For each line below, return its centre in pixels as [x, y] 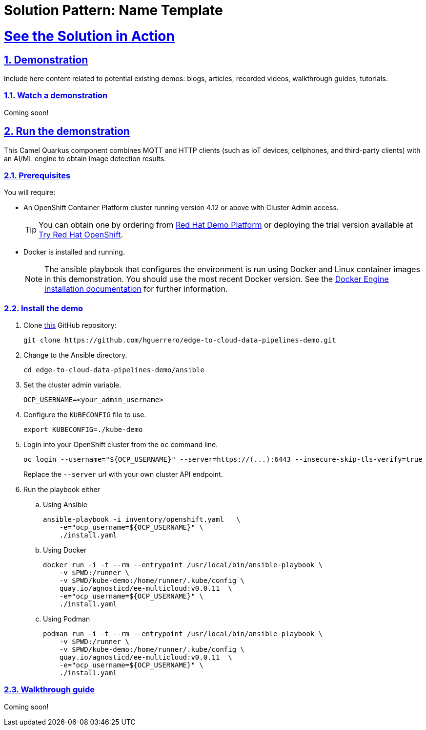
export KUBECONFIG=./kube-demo [83, 430]
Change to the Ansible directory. [75, 355]
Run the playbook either [62, 490]
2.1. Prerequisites [37, 175]
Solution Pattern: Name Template [113, 10]
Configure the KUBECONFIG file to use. [85, 415]
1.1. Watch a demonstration [56, 96]
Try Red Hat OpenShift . [81, 235]
